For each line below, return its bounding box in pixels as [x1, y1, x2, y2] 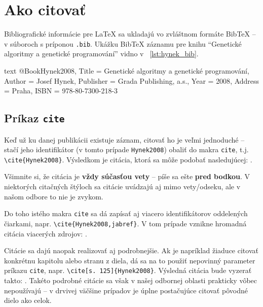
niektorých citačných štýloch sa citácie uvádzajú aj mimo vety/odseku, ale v [4, 181, 241, 192]
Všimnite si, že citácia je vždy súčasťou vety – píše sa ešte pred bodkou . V [4, 171, 250, 182]
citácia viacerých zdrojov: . [4, 228, 87, 238]
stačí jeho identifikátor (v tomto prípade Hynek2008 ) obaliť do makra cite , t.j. [4, 144, 249, 155]
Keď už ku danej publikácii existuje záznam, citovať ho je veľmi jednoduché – [4, 134, 245, 145]
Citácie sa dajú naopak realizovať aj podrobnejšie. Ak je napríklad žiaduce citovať [4, 245, 258, 256]
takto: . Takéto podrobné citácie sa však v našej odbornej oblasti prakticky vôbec [4, 275, 257, 285]
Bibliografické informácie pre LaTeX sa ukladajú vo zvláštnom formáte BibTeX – [4, 28, 256, 39]
